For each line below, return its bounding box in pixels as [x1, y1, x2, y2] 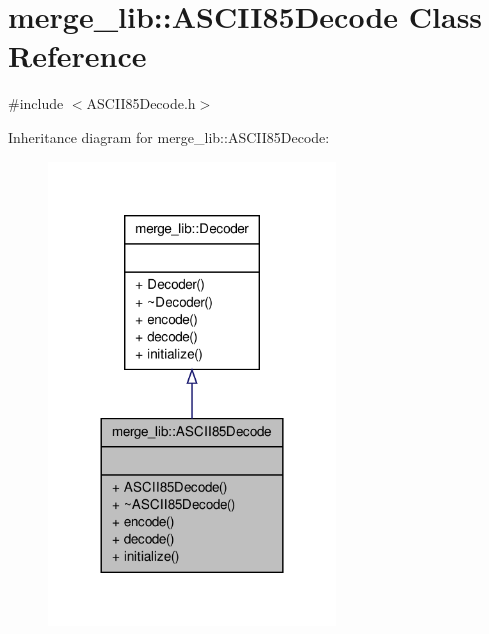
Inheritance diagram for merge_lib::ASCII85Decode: [8, 126, 330, 147]
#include [8, 93, 64, 114]
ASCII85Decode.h [86, 93, 196, 114]
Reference [8, 35, 147, 76]
